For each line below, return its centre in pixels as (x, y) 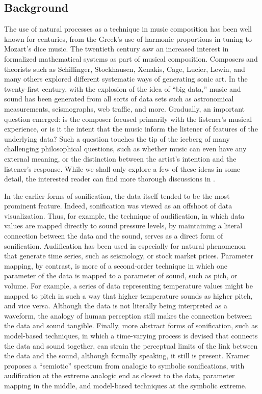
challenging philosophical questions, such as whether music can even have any (125, 149)
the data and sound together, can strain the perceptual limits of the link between (131, 345)
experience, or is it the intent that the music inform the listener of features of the (131, 129)
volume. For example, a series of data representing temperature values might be (128, 286)
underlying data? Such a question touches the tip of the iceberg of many (117, 138)
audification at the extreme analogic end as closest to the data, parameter (120, 375)
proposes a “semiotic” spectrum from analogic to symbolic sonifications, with (124, 365)
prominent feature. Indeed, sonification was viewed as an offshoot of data (118, 206)
